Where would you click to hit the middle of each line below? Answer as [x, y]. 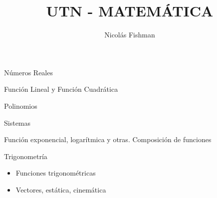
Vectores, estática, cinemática [61, 189]
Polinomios [21, 105]
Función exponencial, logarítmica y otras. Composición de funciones [108, 139]
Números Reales [28, 72]
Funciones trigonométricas [56, 173]
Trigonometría [26, 156]
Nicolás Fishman [130, 35]
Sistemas [17, 122]
